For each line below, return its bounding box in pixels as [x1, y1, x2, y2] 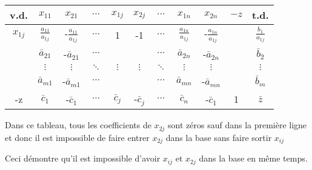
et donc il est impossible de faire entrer [5, 131, 150, 143]
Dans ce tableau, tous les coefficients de [5, 119, 151, 131]
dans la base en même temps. [199, 152, 308, 165]
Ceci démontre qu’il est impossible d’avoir [5, 152, 161, 165]
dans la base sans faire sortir [165, 131, 272, 143]
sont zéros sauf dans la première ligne [168, 119, 307, 131]
